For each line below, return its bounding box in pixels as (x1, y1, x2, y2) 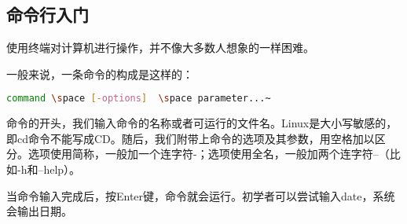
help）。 (43, 161, 81, 178)
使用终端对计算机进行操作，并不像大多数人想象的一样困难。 (6, 39, 314, 56)
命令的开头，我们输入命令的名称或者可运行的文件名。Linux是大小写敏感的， (6, 115, 398, 131)
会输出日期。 (6, 203, 72, 219)
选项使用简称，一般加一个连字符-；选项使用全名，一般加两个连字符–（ (27, 145, 390, 162)
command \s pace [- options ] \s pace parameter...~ (6, 93, 271, 105)
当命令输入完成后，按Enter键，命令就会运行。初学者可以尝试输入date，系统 (6, 187, 395, 204)
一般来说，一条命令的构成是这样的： (6, 65, 193, 82)
